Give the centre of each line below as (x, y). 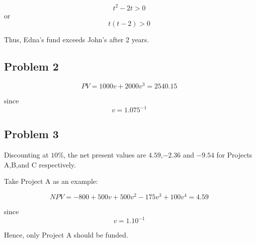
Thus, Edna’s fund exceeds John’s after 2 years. (77, 40)
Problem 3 (31, 134)
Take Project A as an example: (51, 181)
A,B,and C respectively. (40, 164)
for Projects (234, 155)
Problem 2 (31, 66)
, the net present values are (105, 155)
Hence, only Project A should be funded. (66, 235)
